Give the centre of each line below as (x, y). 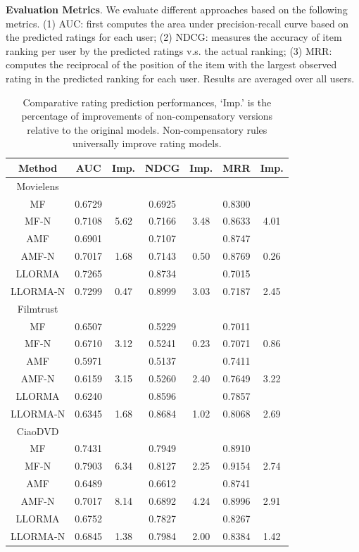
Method (38, 167)
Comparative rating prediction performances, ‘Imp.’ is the (147, 102)
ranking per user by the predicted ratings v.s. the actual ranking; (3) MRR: (169, 50)
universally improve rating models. (147, 143)
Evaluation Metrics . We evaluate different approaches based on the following (177, 9)
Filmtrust (38, 308)
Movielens (38, 186)
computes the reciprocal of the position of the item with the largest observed (171, 64)
